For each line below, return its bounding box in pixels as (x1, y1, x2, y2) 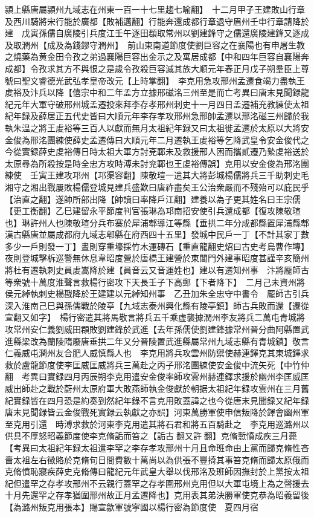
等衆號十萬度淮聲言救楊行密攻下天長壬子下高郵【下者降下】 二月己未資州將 (5, 275, 305, 288)
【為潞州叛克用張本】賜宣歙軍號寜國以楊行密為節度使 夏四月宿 (5, 500, 258, 513)
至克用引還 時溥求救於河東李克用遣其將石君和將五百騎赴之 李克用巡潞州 (5, 417, 301, 430)
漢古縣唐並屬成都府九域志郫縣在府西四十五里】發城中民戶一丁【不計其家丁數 (5, 228, 309, 241)
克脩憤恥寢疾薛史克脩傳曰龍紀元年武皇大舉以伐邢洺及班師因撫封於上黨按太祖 (5, 465, 309, 478)
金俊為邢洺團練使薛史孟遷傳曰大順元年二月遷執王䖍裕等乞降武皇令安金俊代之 (5, 133, 309, 146)
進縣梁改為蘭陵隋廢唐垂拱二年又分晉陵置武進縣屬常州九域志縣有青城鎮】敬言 (5, 334, 309, 347)
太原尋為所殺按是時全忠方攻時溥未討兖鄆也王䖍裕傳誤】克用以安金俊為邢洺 (5, 157, 301, 169)
